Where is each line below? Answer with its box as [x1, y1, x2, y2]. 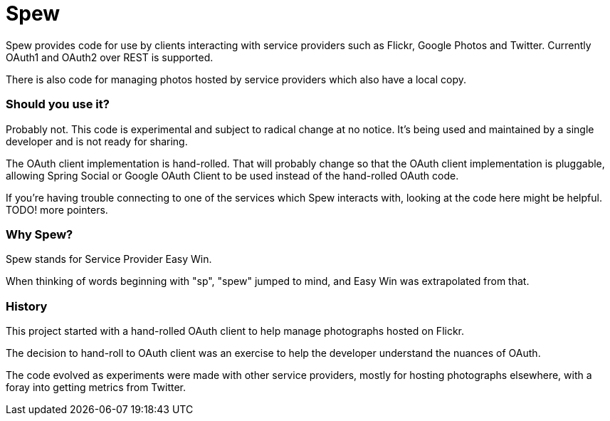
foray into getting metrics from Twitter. [6, 381, 186, 393]
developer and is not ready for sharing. [6, 135, 188, 147]
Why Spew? [6, 227, 73, 241]
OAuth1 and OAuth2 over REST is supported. [6, 51, 214, 63]
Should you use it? [6, 97, 110, 112]
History [6, 298, 48, 313]
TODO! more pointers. [6, 203, 108, 216]
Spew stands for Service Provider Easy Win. [6, 253, 212, 266]
